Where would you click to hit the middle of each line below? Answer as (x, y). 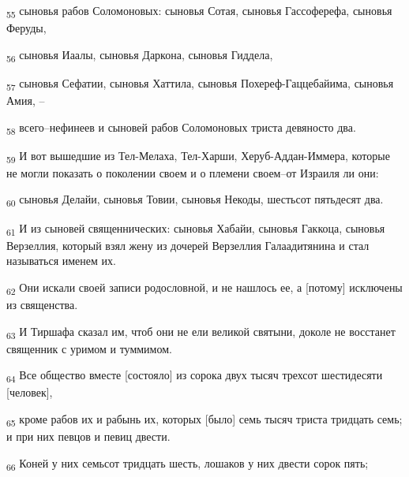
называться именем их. (61, 261)
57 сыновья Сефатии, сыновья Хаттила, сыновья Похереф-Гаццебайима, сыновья (200, 84)
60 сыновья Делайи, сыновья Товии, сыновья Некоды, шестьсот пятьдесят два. (195, 200)
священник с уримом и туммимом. (89, 348)
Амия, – (26, 100)
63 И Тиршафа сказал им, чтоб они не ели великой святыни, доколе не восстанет (201, 332)
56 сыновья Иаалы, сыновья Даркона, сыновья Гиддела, (140, 55)
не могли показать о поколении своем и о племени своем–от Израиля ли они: (193, 172)
